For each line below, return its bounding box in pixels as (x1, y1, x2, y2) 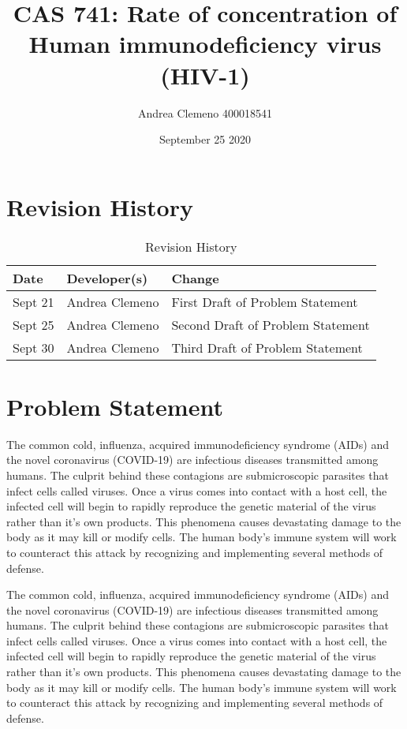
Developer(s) (66, 268, 148, 287)
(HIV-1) (160, 58, 250, 91)
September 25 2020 (159, 131, 251, 148)
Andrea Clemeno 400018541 (138, 104, 272, 121)
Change (171, 268, 219, 287)
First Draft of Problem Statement (171, 292, 358, 311)
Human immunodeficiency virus (28, 28, 382, 60)
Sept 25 (13, 315, 54, 334)
